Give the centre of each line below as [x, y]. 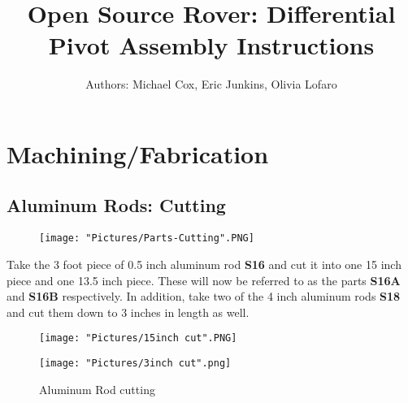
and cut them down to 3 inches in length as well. [128, 312]
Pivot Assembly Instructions [211, 45]
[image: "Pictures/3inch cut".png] [135, 363]
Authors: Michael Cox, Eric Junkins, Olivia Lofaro [211, 84]
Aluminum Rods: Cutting [116, 205]
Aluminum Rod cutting [97, 389]
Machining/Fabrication [138, 153]
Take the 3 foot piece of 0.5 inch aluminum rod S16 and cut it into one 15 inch [204, 264]
